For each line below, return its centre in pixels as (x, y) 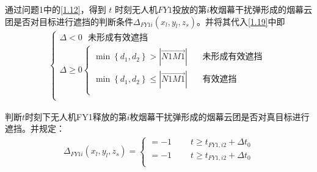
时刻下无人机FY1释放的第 (76, 116)
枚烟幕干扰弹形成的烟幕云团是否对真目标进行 (220, 116)
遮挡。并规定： (35, 128)
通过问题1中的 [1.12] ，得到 (56, 9)
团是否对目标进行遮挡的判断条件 (69, 21)
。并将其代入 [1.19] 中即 (241, 21)
